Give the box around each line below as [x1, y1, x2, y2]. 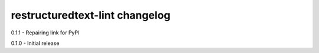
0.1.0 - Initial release [11, 40, 60, 47]
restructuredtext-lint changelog [11, 9, 171, 22]
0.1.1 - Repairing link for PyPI [11, 29, 80, 36]
